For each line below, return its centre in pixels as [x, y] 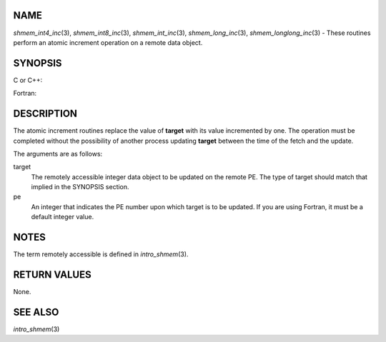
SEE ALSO [36, 312]
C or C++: [28, 80]
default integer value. [63, 217]
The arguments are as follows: [58, 154]
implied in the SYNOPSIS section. [80, 187]
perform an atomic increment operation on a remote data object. [108, 42]
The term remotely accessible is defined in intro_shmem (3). [101, 254]
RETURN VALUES [53, 275]
